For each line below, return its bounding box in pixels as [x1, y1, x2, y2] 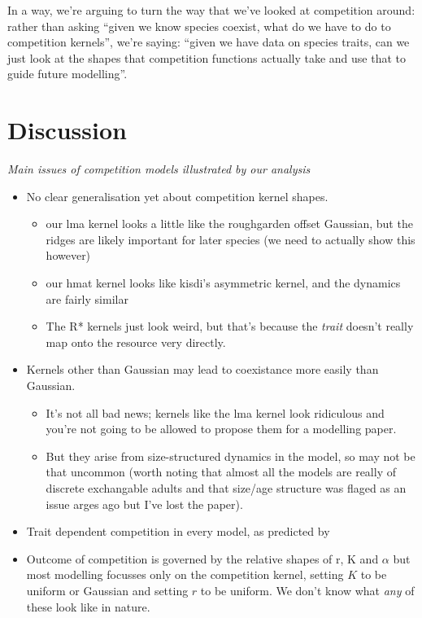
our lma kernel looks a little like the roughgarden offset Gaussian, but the [46, 215, 413, 232]
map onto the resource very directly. [46, 333, 226, 350]
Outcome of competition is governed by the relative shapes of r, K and [26, 550, 379, 567]
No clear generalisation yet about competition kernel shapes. [26, 187, 328, 204]
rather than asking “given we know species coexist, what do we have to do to [7, 17, 391, 34]
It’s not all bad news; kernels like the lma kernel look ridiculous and [46, 404, 385, 421]
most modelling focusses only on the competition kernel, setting [26, 566, 344, 583]
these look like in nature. [26, 598, 150, 615]
